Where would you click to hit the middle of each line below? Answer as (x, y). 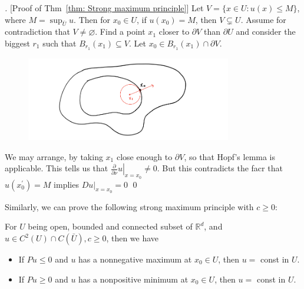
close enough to (144, 156)
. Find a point (120, 31)
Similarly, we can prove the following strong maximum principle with (129, 206)
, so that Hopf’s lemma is (230, 156)
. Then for (92, 19)
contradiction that (37, 31)
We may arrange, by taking (54, 156)
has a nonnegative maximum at (135, 259)
